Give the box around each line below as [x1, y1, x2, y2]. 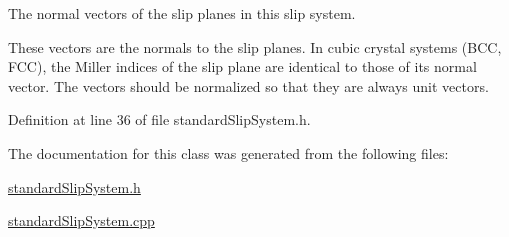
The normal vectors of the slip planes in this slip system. [8, 3, 356, 23]
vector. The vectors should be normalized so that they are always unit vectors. [8, 75, 489, 96]
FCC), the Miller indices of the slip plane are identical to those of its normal [8, 56, 477, 77]
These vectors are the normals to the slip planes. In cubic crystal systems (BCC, [8, 36, 502, 57]
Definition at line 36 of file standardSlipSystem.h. [8, 109, 311, 130]
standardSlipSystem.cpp [8, 210, 155, 231]
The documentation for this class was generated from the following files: [8, 142, 449, 163]
